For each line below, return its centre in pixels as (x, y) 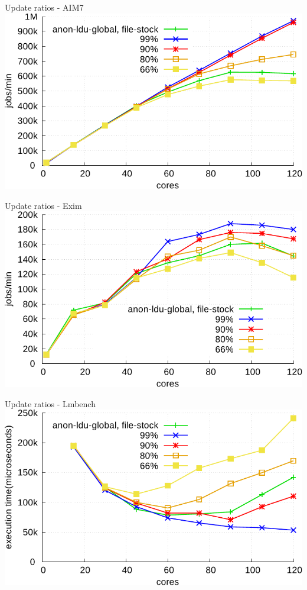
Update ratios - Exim (43, 205)
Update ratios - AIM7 (44, 7)
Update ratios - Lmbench (50, 403)
